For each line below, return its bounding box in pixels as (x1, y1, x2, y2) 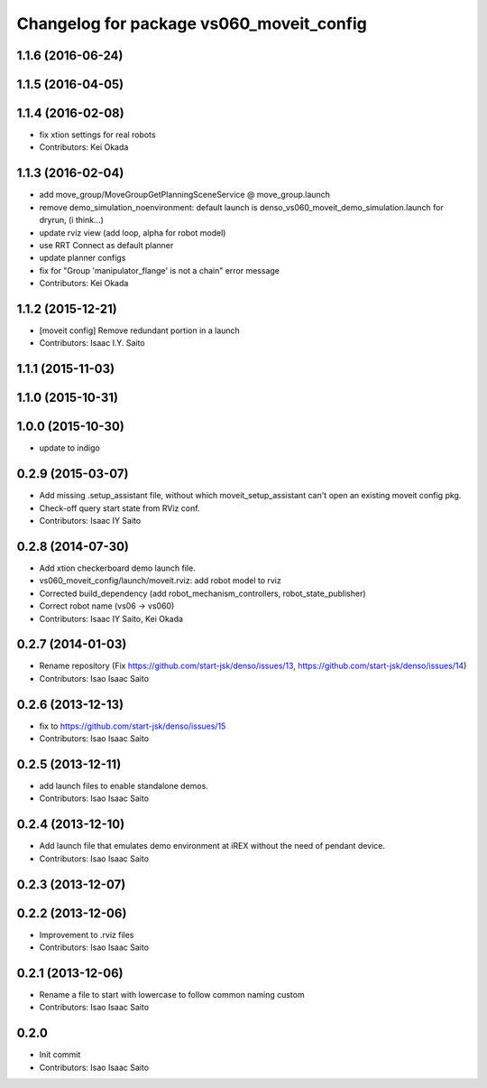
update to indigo (39, 442, 101, 453)
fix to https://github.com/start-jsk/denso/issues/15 (39, 721, 226, 731)
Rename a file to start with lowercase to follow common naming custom (39, 989, 306, 1000)
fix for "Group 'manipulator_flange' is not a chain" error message (39, 265, 280, 275)
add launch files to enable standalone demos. (39, 781, 209, 792)
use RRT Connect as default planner (39, 239, 174, 250)
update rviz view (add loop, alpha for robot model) (39, 227, 226, 238)
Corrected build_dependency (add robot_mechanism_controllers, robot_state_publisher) (39, 588, 366, 599)
